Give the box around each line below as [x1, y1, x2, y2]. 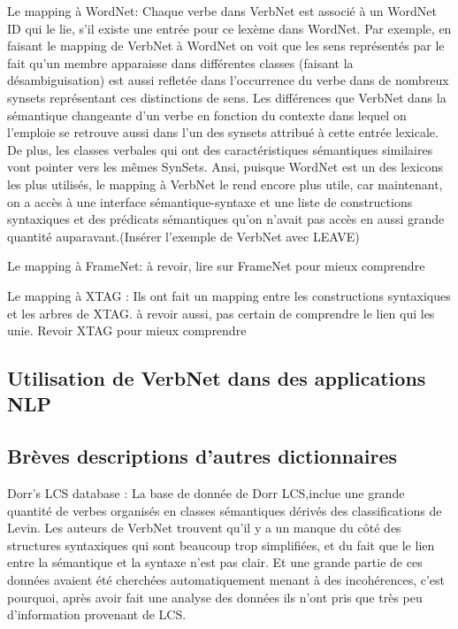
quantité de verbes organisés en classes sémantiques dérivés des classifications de [7, 501, 442, 519]
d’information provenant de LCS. [7, 605, 187, 624]
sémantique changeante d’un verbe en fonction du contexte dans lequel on [7, 105, 407, 124]
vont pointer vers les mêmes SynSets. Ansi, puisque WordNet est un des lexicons [7, 157, 444, 176]
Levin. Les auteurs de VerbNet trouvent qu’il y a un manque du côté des [7, 518, 401, 537]
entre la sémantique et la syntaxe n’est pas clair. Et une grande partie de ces [7, 553, 423, 571]
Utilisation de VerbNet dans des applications [7, 364, 426, 392]
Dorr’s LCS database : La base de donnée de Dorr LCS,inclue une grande [7, 484, 405, 502]
